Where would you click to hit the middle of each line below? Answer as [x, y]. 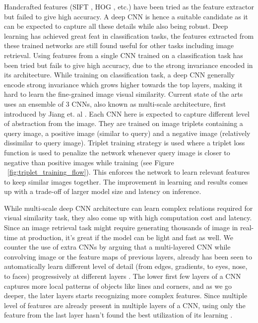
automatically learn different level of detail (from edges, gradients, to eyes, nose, [126, 266]
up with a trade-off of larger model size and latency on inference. [103, 191]
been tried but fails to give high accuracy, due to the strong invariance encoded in [129, 65]
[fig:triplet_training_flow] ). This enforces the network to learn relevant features [129, 172]
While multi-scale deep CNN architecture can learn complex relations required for [129, 208]
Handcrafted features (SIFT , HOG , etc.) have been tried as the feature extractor [129, 6]
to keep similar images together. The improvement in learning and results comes [126, 181]
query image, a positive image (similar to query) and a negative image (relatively [127, 133]
